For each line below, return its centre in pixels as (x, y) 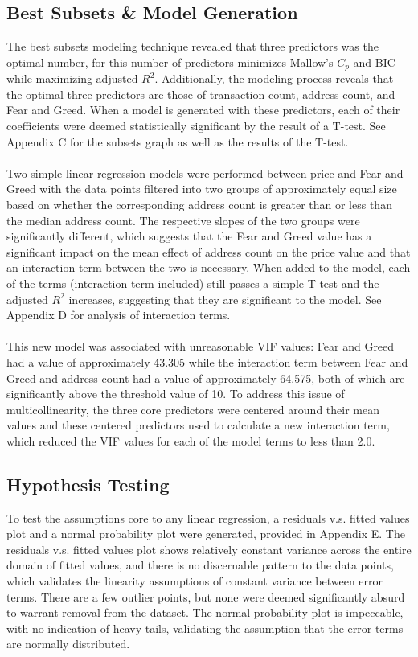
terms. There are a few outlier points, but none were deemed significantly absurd (206, 596)
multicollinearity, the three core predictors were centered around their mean (193, 409)
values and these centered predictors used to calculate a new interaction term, (198, 425)
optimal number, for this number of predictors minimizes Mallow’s (170, 62)
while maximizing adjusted (72, 78)
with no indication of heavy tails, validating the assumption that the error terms (205, 628)
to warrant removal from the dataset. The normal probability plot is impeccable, (205, 612)
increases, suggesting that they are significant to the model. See (225, 299)
